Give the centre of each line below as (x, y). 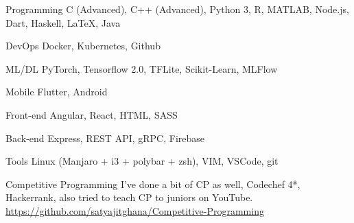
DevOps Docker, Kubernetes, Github (83, 46)
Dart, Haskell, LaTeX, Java (63, 22)
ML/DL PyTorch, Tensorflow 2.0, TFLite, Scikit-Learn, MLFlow (142, 68)
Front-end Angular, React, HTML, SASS (92, 114)
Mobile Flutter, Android (57, 92)
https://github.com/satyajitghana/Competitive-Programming (135, 210)
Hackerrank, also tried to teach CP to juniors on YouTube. (129, 197)
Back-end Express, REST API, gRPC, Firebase (105, 138)
